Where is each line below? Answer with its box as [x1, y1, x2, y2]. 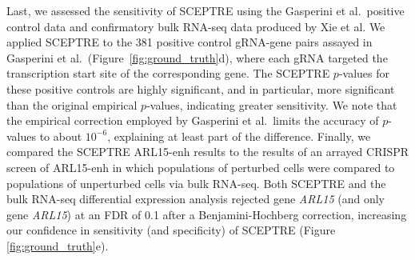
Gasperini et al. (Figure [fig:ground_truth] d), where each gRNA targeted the [6, 49, 388, 66]
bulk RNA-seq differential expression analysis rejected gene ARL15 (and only [6, 190, 385, 207]
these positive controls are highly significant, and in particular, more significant [6, 80, 395, 97]
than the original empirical [6, 96, 138, 113]
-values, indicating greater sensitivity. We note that [146, 96, 397, 113]
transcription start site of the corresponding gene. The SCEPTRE [6, 65, 330, 82]
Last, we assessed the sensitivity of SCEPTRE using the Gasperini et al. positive [6, 2, 405, 18]
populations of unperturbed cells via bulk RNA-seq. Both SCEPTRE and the [6, 174, 386, 191]
